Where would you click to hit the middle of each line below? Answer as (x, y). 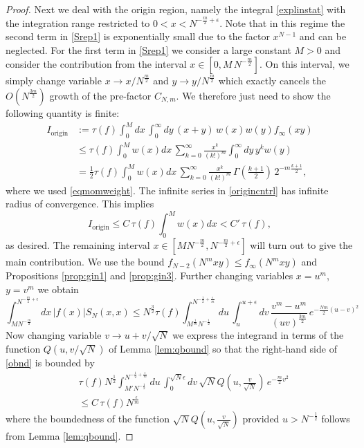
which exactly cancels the (272, 81)
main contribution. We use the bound (85, 262)
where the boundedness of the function (88, 419)
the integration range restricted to (78, 22)
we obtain (58, 289)
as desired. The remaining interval (78, 245)
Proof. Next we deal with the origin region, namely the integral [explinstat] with (176, 9)
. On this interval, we (304, 64)
